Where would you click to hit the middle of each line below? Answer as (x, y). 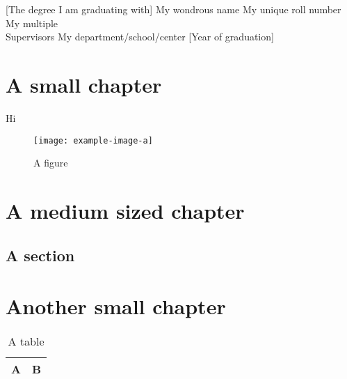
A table (26, 341)
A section (40, 255)
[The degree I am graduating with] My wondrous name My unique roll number (173, 9)
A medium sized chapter (125, 210)
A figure (51, 163)
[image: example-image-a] (93, 140)
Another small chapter (116, 306)
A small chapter (84, 84)
